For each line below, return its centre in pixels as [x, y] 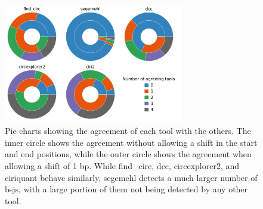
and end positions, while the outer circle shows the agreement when [128, 154]
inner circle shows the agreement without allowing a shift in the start [131, 142]
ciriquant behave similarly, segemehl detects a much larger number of [131, 177]
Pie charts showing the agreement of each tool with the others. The [128, 131]
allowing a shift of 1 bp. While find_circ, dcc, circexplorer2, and [122, 166]
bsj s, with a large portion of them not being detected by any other [126, 189]
